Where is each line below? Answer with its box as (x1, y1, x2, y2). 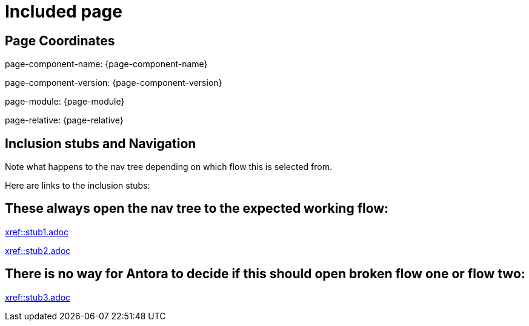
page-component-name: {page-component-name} (5, 59, 208, 70)
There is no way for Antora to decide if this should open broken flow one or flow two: (5, 266, 525, 282)
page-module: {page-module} (5, 96, 125, 107)
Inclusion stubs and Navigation (5, 135, 196, 151)
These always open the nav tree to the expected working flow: (5, 201, 389, 217)
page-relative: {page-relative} (5, 115, 124, 126)
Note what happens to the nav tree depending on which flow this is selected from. (5, 161, 332, 172)
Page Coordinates (5, 33, 115, 48)
